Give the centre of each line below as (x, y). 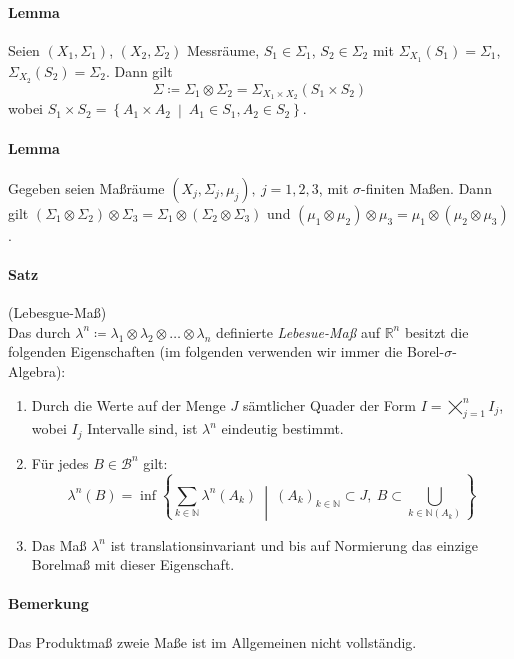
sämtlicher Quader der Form (329, 404)
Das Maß (59, 544)
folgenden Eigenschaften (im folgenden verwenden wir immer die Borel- (226, 351)
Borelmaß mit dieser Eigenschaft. (133, 564)
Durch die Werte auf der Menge (128, 404)
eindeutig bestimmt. (282, 428)
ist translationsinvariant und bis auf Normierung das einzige (294, 544)
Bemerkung (48, 603)
